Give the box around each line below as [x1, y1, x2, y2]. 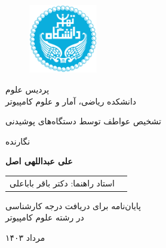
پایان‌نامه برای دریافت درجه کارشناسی [5, 199, 141, 212]
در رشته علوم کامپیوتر [5, 211, 84, 223]
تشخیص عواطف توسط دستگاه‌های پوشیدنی [5, 115, 161, 127]
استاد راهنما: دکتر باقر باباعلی [10, 176, 115, 189]
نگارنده [5, 134, 30, 147]
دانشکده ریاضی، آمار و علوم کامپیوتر [5, 94, 137, 107]
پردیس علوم [5, 82, 50, 95]
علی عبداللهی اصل [5, 155, 73, 167]
